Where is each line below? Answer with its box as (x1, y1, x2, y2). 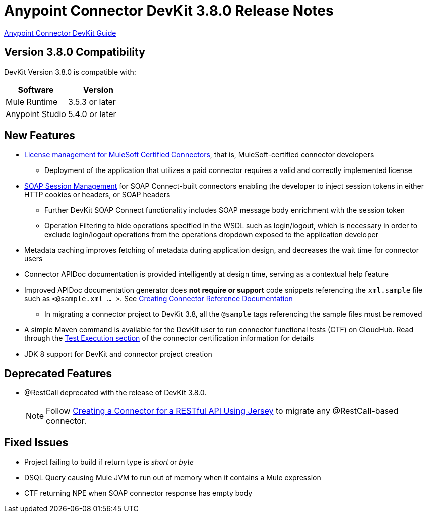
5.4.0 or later (68, 108, 116, 119)
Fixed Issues (4, 436, 69, 449)
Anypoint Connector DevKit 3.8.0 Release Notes (4, 2, 334, 19)
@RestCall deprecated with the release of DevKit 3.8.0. (24, 388, 207, 397)
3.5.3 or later (68, 96, 116, 107)
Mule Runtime (6, 96, 58, 107)
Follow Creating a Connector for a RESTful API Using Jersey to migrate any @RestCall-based (46, 406, 399, 416)
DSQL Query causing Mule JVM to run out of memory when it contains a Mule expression (24, 473, 321, 482)
